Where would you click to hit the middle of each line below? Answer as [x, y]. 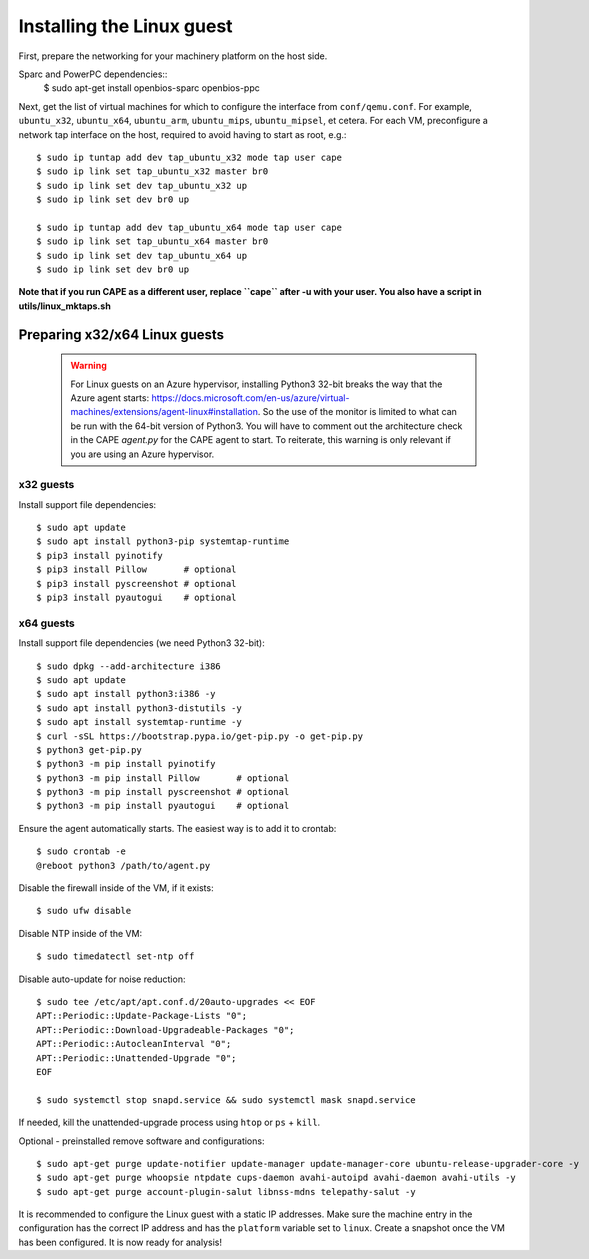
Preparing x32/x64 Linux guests [121, 334]
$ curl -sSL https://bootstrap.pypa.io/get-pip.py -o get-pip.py [200, 736]
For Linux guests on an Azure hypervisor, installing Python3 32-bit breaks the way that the [256, 384]
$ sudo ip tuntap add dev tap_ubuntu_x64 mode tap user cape [189, 227]
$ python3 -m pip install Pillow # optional [163, 778]
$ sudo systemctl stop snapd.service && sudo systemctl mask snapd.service [226, 1099]
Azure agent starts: [110, 397]
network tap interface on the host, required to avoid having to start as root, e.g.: [182, 134]
